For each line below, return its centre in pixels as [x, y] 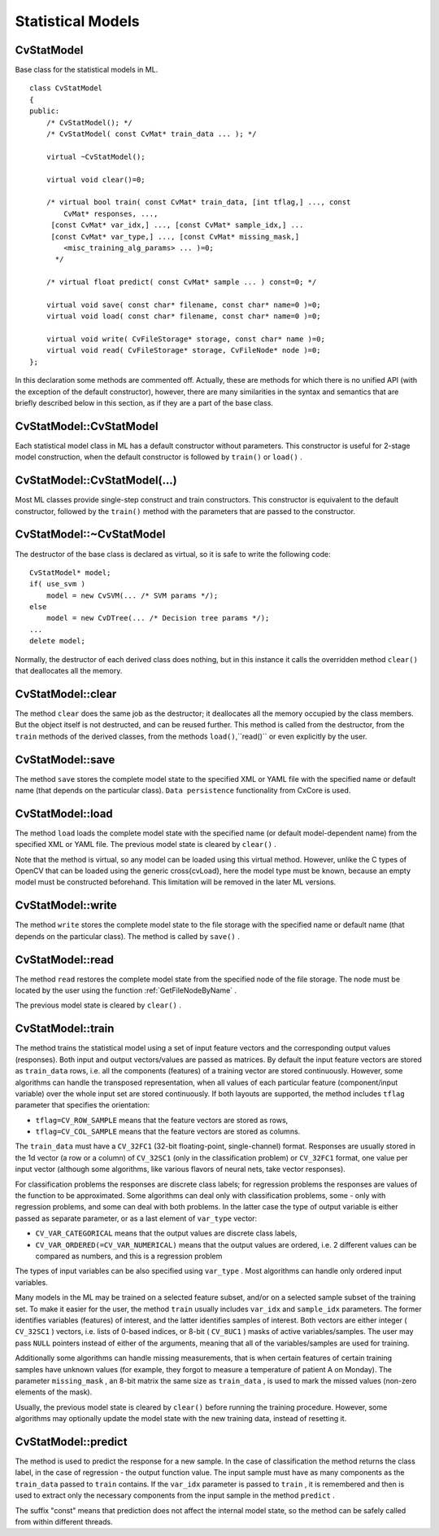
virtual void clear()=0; [96, 180]
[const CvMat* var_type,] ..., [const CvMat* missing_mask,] [175, 237]
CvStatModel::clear [66, 693]
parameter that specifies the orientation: [83, 1105]
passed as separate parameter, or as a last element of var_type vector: [136, 1218]
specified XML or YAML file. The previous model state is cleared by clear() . [146, 845]
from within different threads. [64, 1521]
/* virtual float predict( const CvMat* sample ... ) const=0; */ [181, 282]
